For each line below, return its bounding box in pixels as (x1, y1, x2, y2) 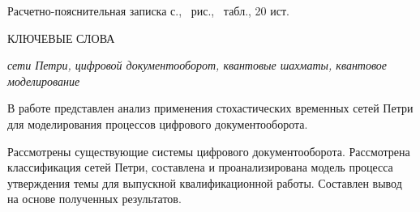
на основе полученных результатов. (7, 190, 182, 207)
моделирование (7, 72, 80, 89)
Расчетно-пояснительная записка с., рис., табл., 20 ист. (7, 2, 289, 19)
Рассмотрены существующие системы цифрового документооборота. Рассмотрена (7, 142, 410, 159)
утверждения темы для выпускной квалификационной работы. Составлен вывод (7, 174, 402, 191)
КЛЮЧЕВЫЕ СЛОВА (7, 29, 115, 46)
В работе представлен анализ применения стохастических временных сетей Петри (7, 100, 414, 117)
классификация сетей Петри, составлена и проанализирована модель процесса (7, 159, 393, 176)
